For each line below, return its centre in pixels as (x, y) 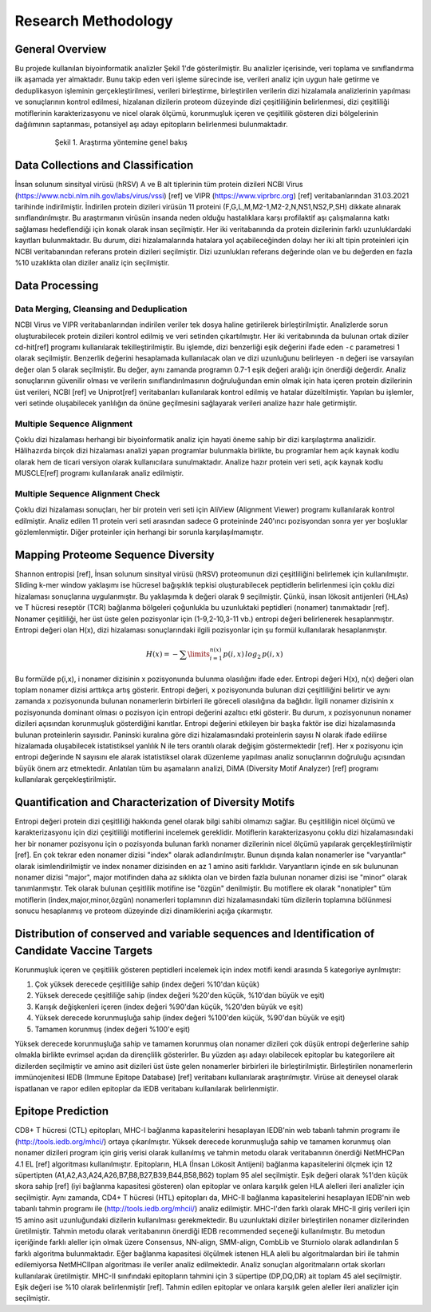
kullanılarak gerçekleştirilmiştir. (65, 780)
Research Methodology (94, 21)
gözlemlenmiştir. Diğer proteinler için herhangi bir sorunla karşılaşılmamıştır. (139, 532)
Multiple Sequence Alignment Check (87, 494)
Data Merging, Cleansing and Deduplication (101, 309)
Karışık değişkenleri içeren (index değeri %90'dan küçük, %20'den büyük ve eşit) (169, 1007)
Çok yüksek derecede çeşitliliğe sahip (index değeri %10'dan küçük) (147, 984)
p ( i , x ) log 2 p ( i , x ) (253, 655)
